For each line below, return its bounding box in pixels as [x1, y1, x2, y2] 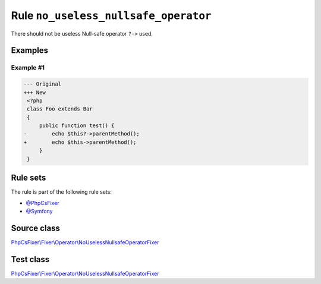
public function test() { [39, 122, 115, 129]
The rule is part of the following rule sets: [11, 188, 112, 195]
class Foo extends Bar [27, 106, 93, 112]
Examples [11, 45, 49, 56]
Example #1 [11, 64, 45, 72]
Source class [11, 223, 61, 233]
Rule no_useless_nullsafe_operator [11, 9, 212, 22]
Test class [11, 254, 50, 264]
